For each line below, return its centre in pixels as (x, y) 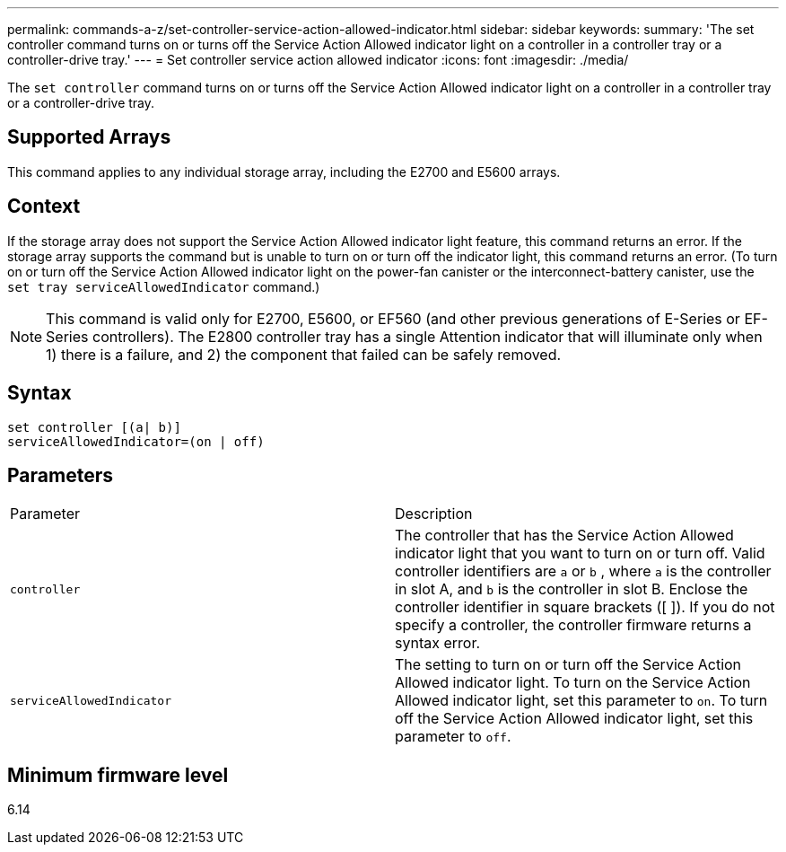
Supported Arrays (89, 137)
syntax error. (438, 643)
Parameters (60, 475)
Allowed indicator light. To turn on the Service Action (573, 683)
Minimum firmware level (118, 775)
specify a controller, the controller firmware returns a (573, 625)
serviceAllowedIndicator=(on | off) (136, 441)
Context (44, 206)
